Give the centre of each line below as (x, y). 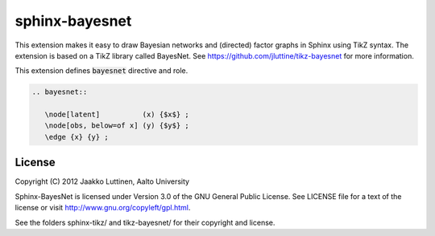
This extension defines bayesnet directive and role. (101, 71)
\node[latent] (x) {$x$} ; (117, 115)
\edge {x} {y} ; (77, 137)
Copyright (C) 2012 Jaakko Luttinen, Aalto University (102, 181)
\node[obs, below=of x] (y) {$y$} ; (117, 126)
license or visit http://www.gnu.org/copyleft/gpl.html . (103, 208)
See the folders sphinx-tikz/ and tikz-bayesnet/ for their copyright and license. (145, 222)
